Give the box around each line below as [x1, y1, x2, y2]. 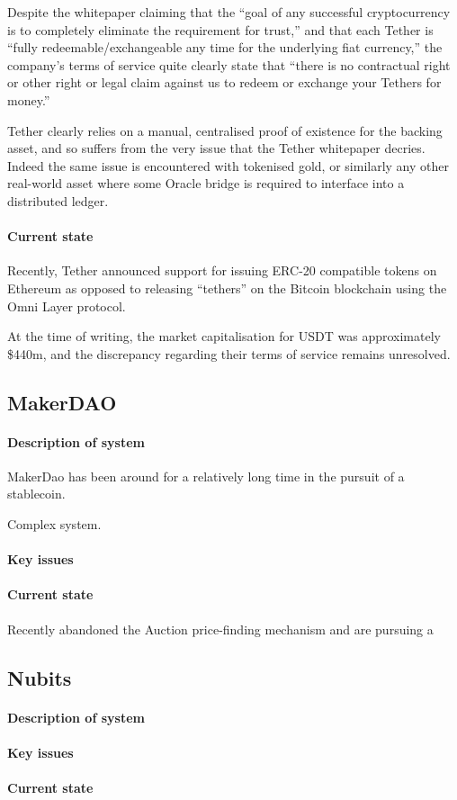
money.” [7, 90, 50, 109]
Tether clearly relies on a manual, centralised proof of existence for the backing [7, 121, 443, 139]
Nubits [7, 663, 72, 691]
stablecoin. [7, 484, 66, 503]
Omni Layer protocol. [7, 296, 126, 315]
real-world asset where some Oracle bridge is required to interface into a [7, 174, 405, 193]
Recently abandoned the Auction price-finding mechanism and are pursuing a [7, 619, 434, 638]
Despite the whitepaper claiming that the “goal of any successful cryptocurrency [7, 3, 451, 21]
